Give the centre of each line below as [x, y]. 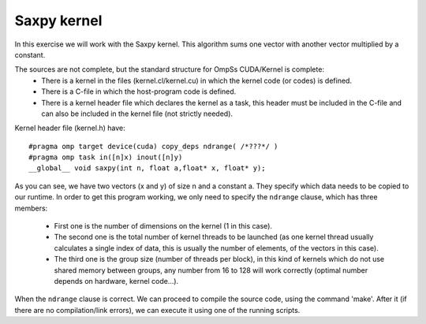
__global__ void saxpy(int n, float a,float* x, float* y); [147, 168]
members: [31, 208]
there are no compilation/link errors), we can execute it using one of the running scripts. [157, 310]
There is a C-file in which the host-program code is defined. [139, 91]
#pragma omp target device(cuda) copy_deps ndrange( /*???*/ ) [153, 146]
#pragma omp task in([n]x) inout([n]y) [106, 157]
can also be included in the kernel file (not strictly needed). [137, 114]
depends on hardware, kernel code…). [116, 281]
